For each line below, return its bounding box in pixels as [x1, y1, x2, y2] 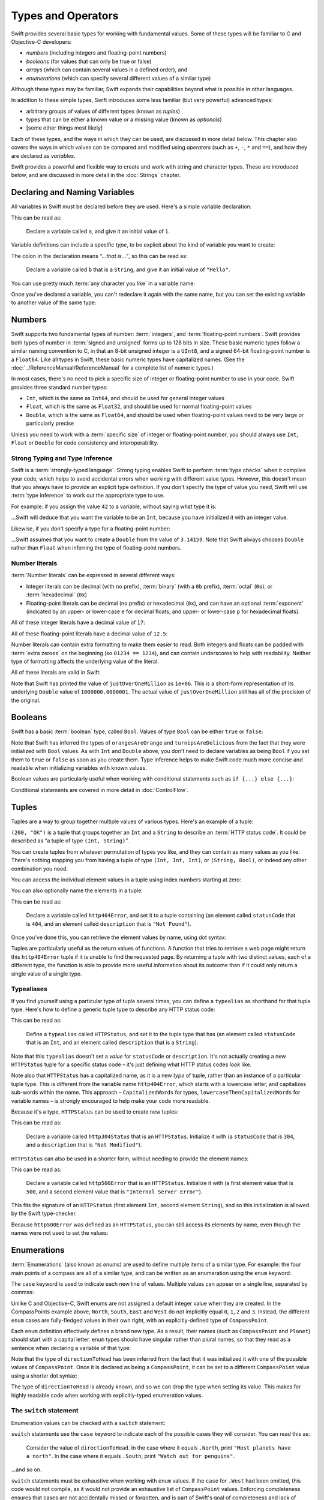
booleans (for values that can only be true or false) [26, 58, 152, 65]
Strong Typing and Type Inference [11, 454, 113, 462]
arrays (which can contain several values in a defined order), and [26, 66, 188, 73]
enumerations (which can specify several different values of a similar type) [26, 74, 211, 82]
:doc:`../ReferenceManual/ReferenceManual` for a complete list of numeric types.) [11, 364, 214, 371]
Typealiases [11, 985, 47, 993]
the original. [11, 697, 41, 704]
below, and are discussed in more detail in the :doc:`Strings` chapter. [11, 172, 181, 179]
